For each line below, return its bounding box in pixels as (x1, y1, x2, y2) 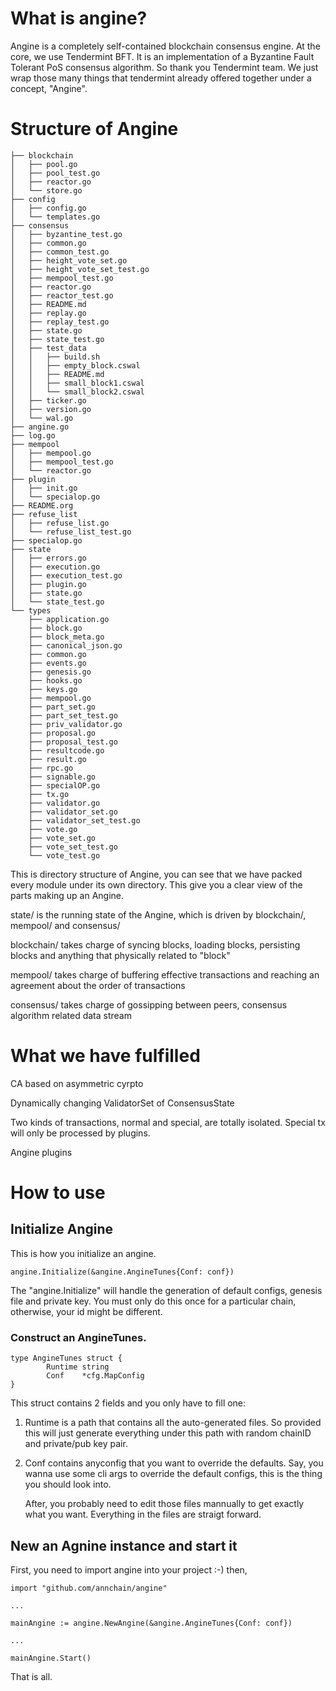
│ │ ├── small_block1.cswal (10, 378, 145, 388)
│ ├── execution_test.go (10, 570, 123, 581)
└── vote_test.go (28, 850, 101, 861)
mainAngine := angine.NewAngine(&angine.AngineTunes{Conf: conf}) (10, 1618, 293, 1628)
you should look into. (24, 1478, 112, 1491)
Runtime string (46, 1362, 110, 1372)
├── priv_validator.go (28, 719, 123, 729)
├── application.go (28, 614, 110, 624)
